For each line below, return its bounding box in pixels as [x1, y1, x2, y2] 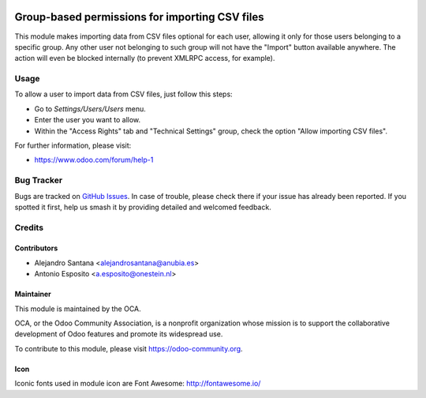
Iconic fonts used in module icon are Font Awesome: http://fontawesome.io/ [14, 379, 261, 389]
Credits [14, 222, 43, 233]
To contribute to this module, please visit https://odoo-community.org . [14, 344, 244, 353]
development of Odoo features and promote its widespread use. [14, 329, 223, 339]
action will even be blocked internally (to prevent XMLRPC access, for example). [14, 54, 275, 63]
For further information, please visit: [14, 141, 132, 150]
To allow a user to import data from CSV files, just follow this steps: [14, 89, 233, 99]
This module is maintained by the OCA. [14, 304, 141, 314]
